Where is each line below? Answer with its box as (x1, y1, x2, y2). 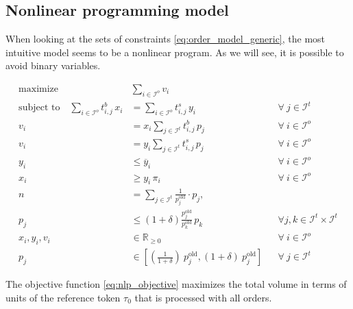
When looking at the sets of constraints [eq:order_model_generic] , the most (5, 32, 326, 46)
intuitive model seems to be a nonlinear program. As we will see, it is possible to (5, 45, 344, 59)
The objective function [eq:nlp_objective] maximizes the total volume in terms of (5, 277, 347, 291)
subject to (19, 103, 60, 113)
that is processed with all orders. (134, 290, 272, 304)
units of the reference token (5, 290, 121, 304)
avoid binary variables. (5, 58, 101, 73)
